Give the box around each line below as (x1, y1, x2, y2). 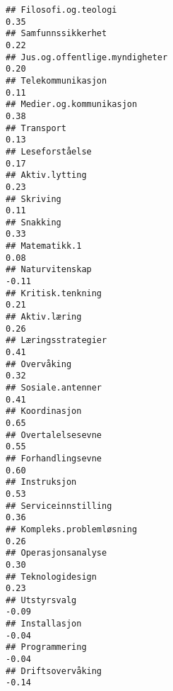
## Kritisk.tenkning (6, 288, 102, 298)
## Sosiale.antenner (6, 383, 102, 393)
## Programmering (6, 642, 87, 653)
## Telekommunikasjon (6, 75, 107, 86)
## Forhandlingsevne (6, 453, 102, 464)
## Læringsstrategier (6, 335, 107, 346)
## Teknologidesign (6, 571, 97, 582)
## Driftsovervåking (6, 665, 102, 676)
